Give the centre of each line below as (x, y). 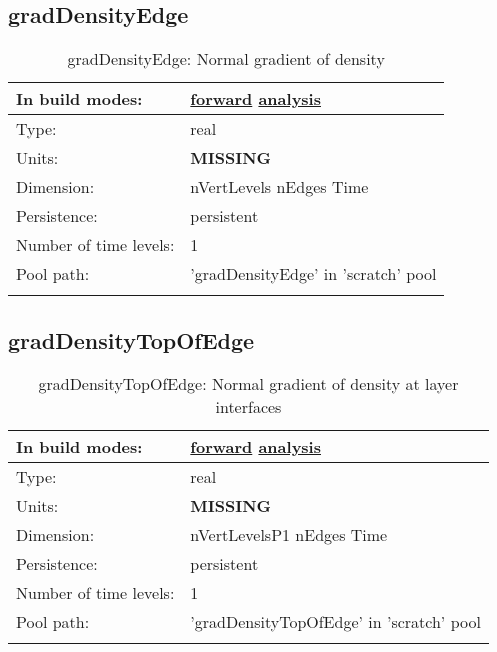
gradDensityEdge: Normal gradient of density (226, 59)
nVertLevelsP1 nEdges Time (289, 535)
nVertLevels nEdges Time (279, 187)
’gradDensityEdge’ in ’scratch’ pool (313, 274)
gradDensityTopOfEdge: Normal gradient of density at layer (248, 384)
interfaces (248, 407)
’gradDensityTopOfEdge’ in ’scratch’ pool (335, 622)
